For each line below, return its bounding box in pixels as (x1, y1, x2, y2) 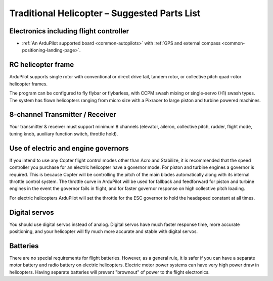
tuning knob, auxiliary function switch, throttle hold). (9, 130, 118, 136)
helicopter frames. (9, 81, 48, 87)
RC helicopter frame (9, 61, 74, 69)
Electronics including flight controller (9, 27, 129, 35)
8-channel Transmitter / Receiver (9, 110, 116, 119)
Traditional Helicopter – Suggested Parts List (9, 8, 201, 19)
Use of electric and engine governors (9, 144, 129, 153)
